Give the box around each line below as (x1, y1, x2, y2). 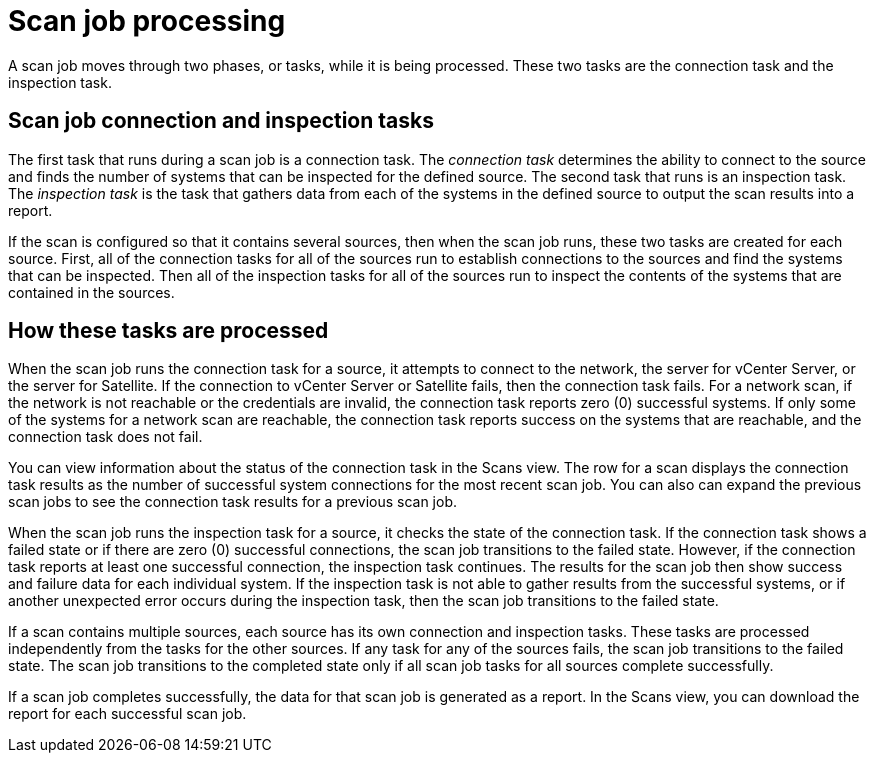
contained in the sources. (8, 283, 175, 301)
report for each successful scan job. (8, 705, 247, 723)
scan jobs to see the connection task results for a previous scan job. (8, 493, 458, 511)
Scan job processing (8, 4, 286, 38)
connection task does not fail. (8, 428, 203, 446)
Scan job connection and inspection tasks (8, 108, 434, 134)
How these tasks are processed (8, 318, 329, 344)
